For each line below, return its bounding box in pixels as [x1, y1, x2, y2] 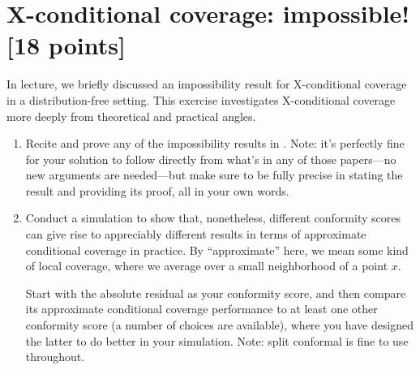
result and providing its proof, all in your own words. [25, 182, 289, 199]
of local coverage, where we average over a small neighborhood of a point [25, 257, 388, 274]
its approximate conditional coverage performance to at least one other [25, 300, 378, 317]
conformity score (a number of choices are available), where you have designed [25, 316, 414, 333]
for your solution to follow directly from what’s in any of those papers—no [25, 150, 396, 167]
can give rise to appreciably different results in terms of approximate [25, 226, 366, 243]
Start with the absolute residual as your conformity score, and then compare [25, 284, 406, 301]
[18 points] [6, 28, 126, 62]
